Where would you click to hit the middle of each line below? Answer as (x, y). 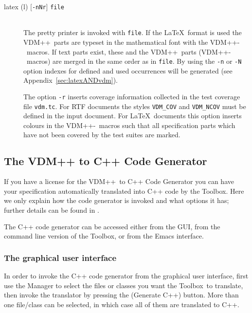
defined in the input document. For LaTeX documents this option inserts (133, 116)
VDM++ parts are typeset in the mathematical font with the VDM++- (132, 42)
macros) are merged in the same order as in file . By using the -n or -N (134, 61)
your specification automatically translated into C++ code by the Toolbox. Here (124, 191)
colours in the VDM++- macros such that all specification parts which (129, 125)
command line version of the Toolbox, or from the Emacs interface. (104, 236)
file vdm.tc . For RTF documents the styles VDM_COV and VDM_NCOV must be (135, 106)
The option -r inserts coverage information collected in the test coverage (132, 96)
